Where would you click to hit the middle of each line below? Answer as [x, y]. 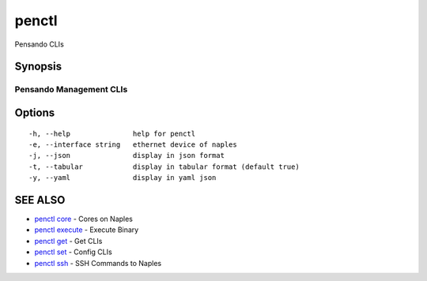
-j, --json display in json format [127, 155]
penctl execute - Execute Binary [87, 230]
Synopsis [38, 67]
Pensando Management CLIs [71, 89]
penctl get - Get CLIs [68, 241]
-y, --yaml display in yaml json [123, 178]
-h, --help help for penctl [112, 133]
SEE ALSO [40, 200]
